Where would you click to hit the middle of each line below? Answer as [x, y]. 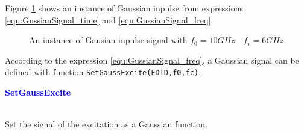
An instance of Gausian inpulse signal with [108, 40]
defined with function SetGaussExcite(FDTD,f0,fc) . [103, 72]
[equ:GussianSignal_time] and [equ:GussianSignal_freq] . [109, 20]
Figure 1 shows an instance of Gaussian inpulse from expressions [124, 8]
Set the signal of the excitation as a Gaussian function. [106, 124]
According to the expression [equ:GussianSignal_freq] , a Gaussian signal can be [152, 60]
